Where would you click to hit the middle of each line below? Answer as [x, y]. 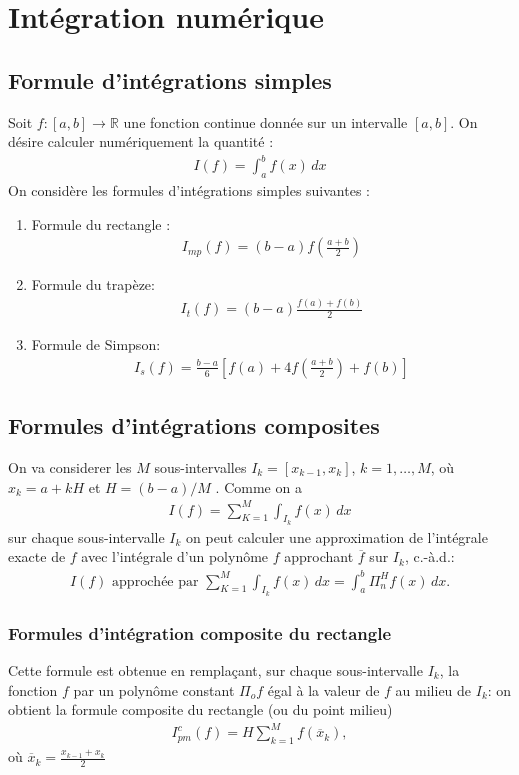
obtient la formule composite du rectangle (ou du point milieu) [200, 709]
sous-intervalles [200, 466]
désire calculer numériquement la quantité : [141, 141]
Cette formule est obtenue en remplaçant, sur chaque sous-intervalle [215, 669]
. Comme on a [258, 486]
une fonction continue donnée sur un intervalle [265, 121]
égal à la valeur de [323, 689]
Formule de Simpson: [96, 344]
